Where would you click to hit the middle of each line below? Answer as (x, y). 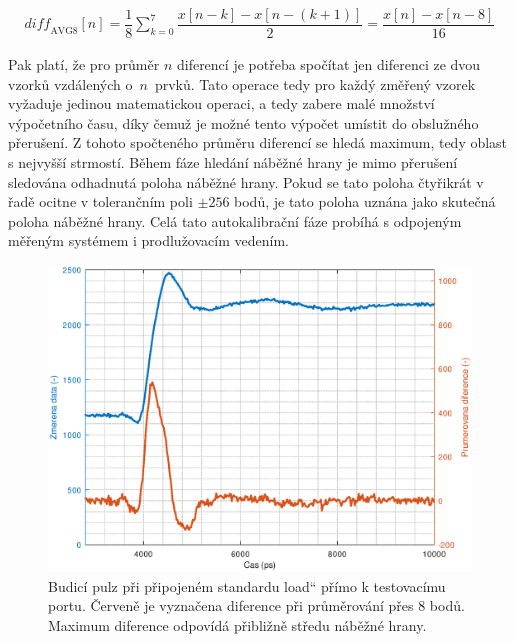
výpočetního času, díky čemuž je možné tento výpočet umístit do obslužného (243, 122)
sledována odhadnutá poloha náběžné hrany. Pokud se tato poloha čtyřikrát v (246, 181)
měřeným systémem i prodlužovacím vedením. (148, 240)
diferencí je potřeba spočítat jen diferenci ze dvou (328, 64)
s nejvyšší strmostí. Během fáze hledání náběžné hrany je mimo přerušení (233, 162)
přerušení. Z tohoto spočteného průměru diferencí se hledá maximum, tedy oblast (258, 142)
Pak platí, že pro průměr (84, 64)
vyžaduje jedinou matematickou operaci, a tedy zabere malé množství (221, 103)
